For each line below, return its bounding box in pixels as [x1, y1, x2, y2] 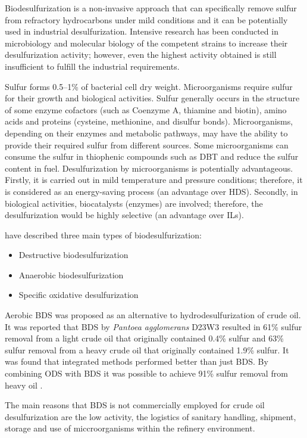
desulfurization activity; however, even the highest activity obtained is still [5, 48, 277, 61]
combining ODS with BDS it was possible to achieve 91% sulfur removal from [5, 367, 288, 380]
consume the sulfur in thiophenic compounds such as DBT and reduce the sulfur [5, 150, 299, 163]
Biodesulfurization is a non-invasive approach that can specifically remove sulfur [5, 2, 297, 14]
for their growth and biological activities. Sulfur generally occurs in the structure [5, 92, 300, 104]
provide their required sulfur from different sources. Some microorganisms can [5, 138, 289, 151]
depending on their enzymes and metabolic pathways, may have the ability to [5, 126, 288, 139]
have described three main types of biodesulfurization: [5, 228, 202, 241]
